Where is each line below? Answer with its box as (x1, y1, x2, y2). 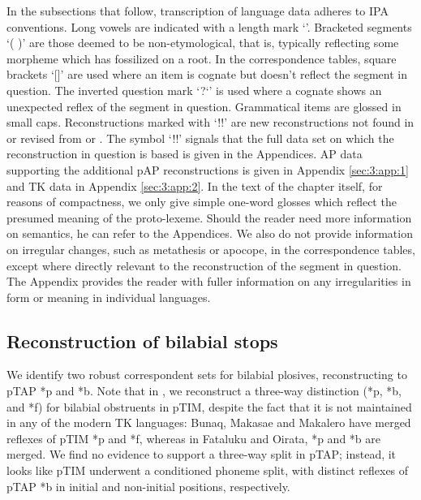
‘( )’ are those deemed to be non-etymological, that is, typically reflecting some (6, 34, 399, 51)
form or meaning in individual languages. (6, 288, 211, 305)
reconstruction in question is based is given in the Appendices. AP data (6, 145, 363, 162)
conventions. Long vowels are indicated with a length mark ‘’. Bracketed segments (6, 18, 412, 35)
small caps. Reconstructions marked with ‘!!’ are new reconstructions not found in (6, 114, 415, 131)
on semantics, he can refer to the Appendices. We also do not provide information (6, 225, 413, 242)
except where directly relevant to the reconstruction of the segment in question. (6, 256, 402, 274)
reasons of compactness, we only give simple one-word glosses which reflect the (6, 193, 397, 210)
